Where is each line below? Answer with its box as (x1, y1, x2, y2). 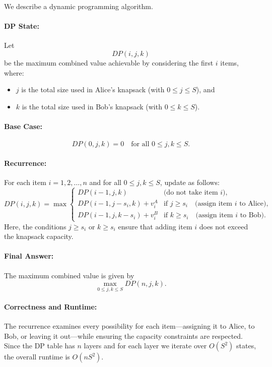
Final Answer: (4, 251, 54, 261)
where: (4, 67, 24, 78)
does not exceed (199, 221, 248, 231)
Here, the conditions (4, 221, 66, 231)
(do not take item (163, 189, 218, 196)
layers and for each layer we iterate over (84, 340, 207, 351)
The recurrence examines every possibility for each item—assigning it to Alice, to (4, 321, 255, 331)
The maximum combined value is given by (4, 270, 134, 280)
